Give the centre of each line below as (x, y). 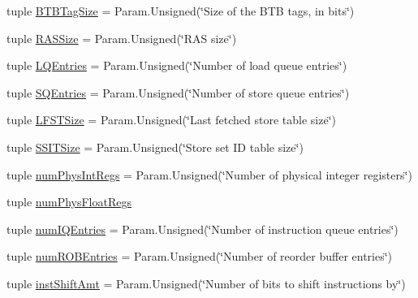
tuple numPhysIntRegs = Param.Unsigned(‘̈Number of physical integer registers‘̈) (209, 174)
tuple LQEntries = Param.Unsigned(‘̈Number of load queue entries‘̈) (177, 65)
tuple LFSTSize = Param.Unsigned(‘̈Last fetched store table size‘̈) (172, 120)
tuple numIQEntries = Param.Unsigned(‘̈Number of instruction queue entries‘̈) (203, 229)
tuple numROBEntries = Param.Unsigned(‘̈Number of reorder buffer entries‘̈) (200, 256)
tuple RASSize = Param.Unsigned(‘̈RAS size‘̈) (122, 38)
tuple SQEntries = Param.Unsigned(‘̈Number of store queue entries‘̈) (178, 92)
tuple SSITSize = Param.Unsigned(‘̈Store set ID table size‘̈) (155, 147)
